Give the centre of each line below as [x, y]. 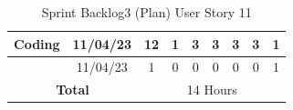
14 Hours [212, 90]
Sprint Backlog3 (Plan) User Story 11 [146, 12]
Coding [37, 43]
